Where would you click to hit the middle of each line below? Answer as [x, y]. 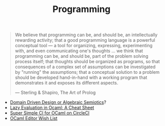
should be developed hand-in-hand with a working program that [81, 78]
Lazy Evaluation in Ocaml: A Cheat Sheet [52, 108]
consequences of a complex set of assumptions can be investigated [85, 67]
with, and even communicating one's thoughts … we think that [79, 51]
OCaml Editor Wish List [33, 118]
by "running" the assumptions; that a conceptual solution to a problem [87, 72]
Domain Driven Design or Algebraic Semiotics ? [58, 102]
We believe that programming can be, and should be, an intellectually [86, 35]
